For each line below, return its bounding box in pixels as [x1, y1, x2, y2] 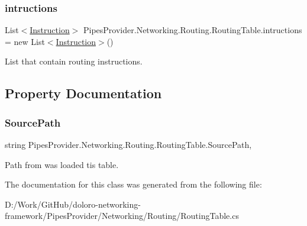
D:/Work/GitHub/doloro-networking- [5, 198, 141, 210]
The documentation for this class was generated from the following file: [5, 178, 262, 191]
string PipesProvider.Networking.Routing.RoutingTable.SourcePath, [5, 138, 252, 150]
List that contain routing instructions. [5, 55, 143, 67]
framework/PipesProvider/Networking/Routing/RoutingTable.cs [5, 209, 239, 222]
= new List [5, 35, 45, 47]
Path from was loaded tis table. [5, 158, 119, 170]
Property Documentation [5, 84, 162, 102]
